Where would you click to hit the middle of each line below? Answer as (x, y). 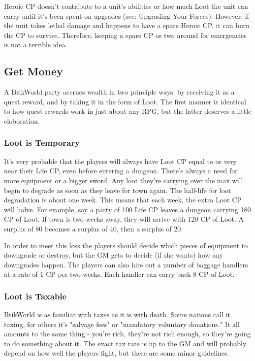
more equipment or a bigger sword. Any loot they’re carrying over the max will (124, 180)
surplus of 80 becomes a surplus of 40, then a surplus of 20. (94, 228)
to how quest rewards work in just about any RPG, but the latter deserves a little (128, 111)
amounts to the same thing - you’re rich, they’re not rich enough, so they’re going (127, 334)
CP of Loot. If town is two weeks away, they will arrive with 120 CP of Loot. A (124, 219)
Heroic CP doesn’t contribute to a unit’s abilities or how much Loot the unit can (126, 6)
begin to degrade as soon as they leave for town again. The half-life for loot (118, 190)
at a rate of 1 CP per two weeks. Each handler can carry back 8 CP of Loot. (119, 274)
